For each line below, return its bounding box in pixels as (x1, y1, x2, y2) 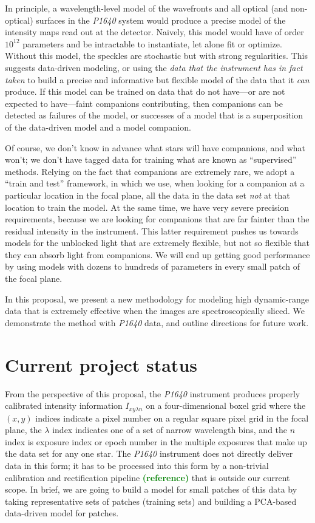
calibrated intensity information (5, 399, 123, 412)
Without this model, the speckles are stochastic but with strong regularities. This (5, 49, 308, 62)
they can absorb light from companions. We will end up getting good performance (5, 248, 310, 261)
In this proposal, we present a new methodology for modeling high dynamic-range (5, 292, 309, 305)
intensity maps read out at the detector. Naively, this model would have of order (5, 26, 304, 38)
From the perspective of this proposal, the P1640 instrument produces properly (5, 387, 300, 400)
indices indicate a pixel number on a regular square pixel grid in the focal (35, 411, 309, 424)
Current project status (5, 352, 197, 377)
